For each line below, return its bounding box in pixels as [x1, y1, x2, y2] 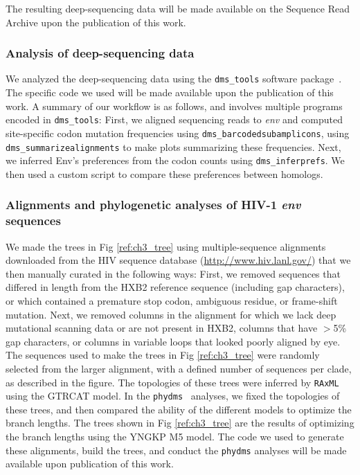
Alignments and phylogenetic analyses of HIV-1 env [6, 196, 301, 213]
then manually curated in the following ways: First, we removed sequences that [6, 266, 341, 280]
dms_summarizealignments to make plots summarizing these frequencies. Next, [6, 139, 341, 154]
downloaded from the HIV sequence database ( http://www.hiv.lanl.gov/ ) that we [6, 253, 351, 267]
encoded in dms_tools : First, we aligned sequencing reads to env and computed [6, 112, 343, 127]
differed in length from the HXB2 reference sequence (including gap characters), [6, 280, 345, 294]
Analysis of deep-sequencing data [6, 44, 195, 62]
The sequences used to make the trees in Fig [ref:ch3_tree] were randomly [6, 348, 320, 362]
